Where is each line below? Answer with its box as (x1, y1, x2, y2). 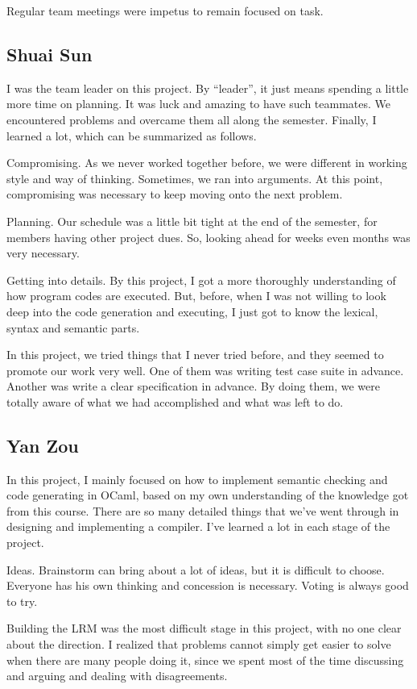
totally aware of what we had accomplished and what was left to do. (6, 393, 344, 410)
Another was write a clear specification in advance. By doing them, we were (6, 378, 381, 395)
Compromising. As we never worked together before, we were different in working (6, 154, 407, 171)
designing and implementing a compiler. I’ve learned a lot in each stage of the (6, 518, 390, 535)
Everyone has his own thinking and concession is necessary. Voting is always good (6, 577, 409, 594)
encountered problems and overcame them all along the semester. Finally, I (6, 111, 377, 127)
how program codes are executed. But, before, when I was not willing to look (6, 287, 386, 304)
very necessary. (6, 244, 80, 261)
